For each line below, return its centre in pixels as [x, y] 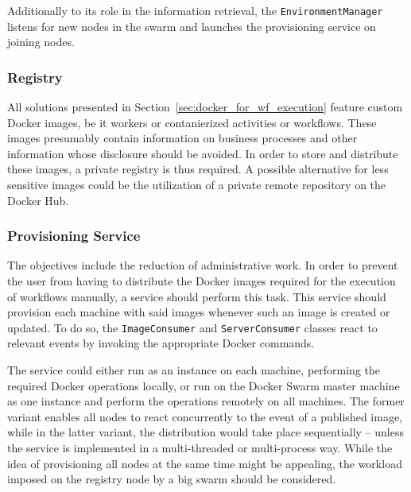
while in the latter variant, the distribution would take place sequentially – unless [205, 432]
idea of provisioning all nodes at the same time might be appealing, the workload [205, 463]
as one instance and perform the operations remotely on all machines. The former [206, 401]
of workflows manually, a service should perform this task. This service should [197, 296]
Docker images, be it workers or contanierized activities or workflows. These [192, 122]
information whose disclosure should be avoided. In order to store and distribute [203, 153]
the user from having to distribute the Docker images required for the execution [202, 281]
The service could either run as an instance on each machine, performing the [194, 370]
